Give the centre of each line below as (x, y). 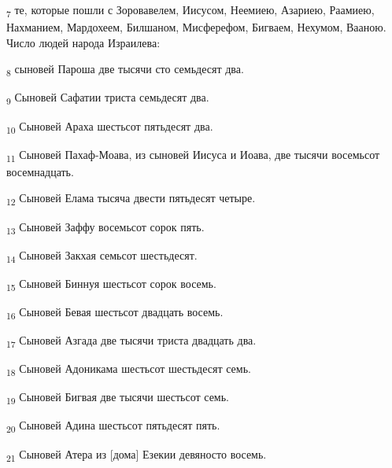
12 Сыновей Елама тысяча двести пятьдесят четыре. (131, 199)
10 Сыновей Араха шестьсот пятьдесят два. (110, 127)
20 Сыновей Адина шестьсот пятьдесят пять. (113, 426)
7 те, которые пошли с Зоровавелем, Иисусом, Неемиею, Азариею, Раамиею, (190, 11)
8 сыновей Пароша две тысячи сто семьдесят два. (125, 70)
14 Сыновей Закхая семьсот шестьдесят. (102, 256)
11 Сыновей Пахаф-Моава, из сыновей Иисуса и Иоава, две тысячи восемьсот (193, 155)
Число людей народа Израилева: (83, 42)
